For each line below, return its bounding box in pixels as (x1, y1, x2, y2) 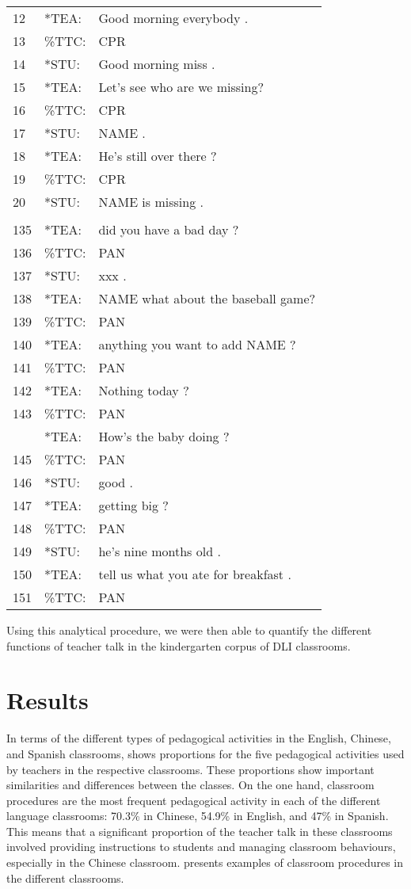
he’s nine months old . (98, 542, 221, 560)
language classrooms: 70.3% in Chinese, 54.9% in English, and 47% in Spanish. (6, 807, 389, 824)
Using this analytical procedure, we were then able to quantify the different (6, 622, 372, 638)
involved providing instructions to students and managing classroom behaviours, (6, 838, 396, 855)
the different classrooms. (6, 869, 124, 886)
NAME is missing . (98, 193, 204, 211)
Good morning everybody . (98, 9, 249, 27)
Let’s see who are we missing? (98, 78, 264, 96)
